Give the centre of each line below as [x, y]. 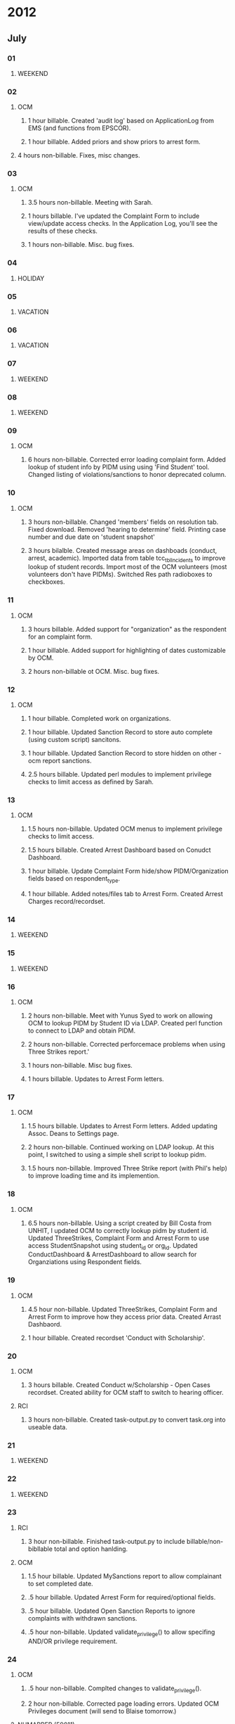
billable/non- [205, 1541]
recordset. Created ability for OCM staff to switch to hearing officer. [126, 1392]
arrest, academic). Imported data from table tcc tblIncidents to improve [127, 558]
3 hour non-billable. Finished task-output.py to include [107, 1541]
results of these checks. [63, 231]
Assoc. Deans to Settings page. [73, 1134]
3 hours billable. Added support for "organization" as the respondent [127, 629]
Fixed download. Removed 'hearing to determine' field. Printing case [127, 529]
